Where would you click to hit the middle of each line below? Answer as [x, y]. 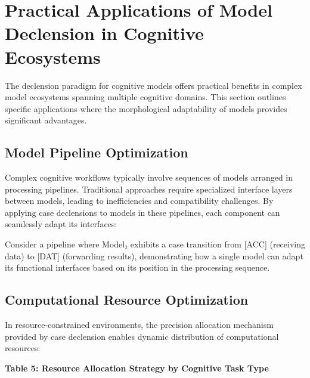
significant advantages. [46, 120]
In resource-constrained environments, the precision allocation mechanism [139, 325]
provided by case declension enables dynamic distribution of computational [142, 336]
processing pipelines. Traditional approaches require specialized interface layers [149, 189]
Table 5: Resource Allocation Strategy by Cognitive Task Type [137, 368]
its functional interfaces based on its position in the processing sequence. [137, 267]
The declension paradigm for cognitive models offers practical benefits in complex [154, 85]
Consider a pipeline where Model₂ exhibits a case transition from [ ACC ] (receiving [155, 244]
